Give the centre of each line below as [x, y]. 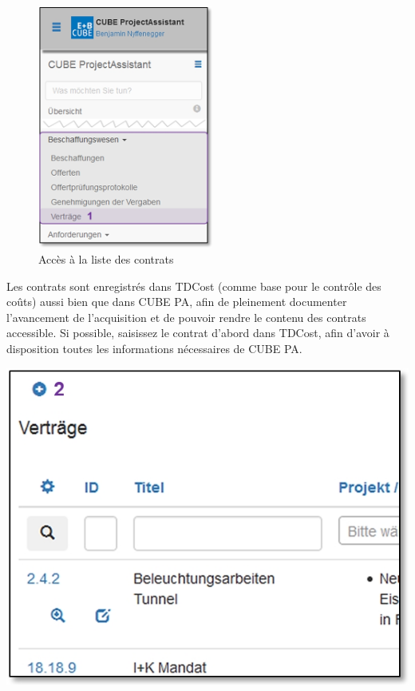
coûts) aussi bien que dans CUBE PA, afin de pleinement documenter [177, 302]
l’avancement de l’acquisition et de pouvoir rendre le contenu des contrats [186, 317]
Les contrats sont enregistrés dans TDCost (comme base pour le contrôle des [194, 286]
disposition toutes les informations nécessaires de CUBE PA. [154, 348]
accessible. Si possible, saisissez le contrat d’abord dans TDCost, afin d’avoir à [198, 333]
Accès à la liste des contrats [106, 258]
